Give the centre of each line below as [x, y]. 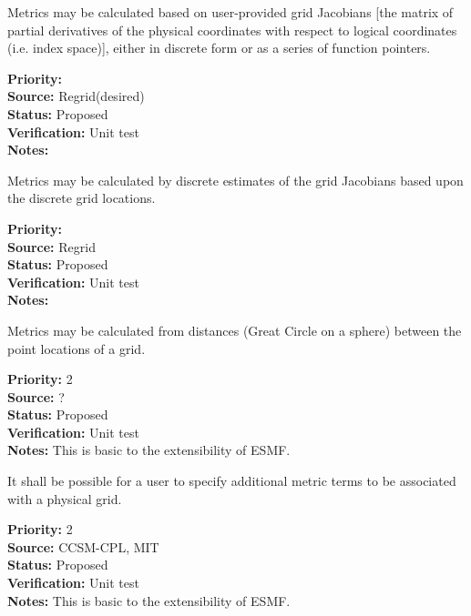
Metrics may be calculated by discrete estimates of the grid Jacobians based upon [235, 180]
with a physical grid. [65, 498]
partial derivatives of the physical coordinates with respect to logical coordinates [232, 30]
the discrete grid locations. [82, 198]
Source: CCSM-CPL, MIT [83, 546]
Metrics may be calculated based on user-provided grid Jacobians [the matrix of [230, 12]
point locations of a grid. [77, 348]
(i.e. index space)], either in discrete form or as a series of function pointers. [219, 48]
